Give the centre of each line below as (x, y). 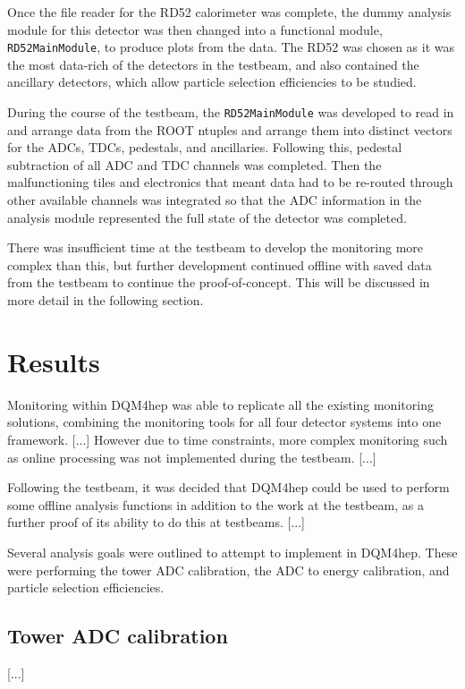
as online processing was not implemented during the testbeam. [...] (192, 457)
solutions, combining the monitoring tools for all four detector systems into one (224, 422)
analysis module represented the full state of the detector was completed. (207, 217)
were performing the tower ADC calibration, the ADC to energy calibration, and (228, 570)
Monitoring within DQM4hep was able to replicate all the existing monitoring (220, 404)
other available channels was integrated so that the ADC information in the (215, 200)
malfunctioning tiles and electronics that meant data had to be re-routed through (230, 182)
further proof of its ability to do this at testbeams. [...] (156, 522)
